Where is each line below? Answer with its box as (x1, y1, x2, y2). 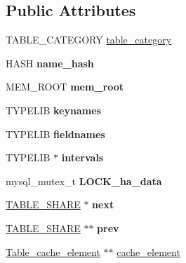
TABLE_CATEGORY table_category (6, 32, 172, 47)
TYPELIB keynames (6, 102, 101, 117)
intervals (61, 150, 104, 165)
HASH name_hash (6, 55, 94, 70)
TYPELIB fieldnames (6, 126, 105, 141)
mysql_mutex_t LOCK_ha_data (6, 173, 162, 188)
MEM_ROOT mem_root (6, 79, 124, 94)
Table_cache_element (6, 244, 100, 259)
